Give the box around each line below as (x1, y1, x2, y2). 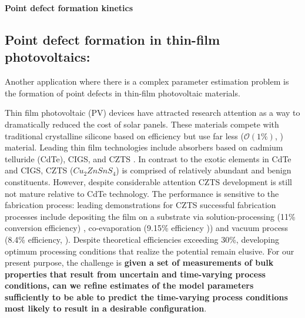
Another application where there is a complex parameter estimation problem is (5, 75, 289, 88)
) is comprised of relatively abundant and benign (116, 164, 291, 176)
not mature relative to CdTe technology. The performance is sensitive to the (5, 187, 279, 199)
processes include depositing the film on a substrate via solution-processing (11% (5, 210, 296, 222)
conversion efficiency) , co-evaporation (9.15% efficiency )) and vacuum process (5, 222, 289, 234)
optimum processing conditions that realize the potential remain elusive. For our (5, 245, 294, 257)
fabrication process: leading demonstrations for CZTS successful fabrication (5, 199, 276, 211)
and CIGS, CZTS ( (5, 164, 73, 176)
